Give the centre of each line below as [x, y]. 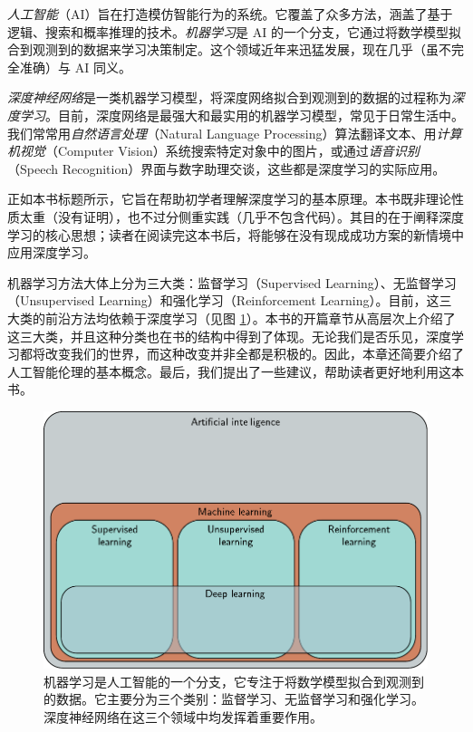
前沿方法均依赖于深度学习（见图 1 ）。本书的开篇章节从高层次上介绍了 [250, 318]
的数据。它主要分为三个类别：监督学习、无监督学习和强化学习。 [234, 699]
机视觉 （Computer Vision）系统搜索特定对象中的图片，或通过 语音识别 [213, 151]
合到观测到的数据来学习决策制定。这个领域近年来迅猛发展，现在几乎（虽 [223, 49]
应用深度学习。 [52, 252]
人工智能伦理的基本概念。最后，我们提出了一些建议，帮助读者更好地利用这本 [236, 371]
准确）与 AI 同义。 [75, 67]
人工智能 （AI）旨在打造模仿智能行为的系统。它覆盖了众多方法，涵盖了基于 [230, 14]
